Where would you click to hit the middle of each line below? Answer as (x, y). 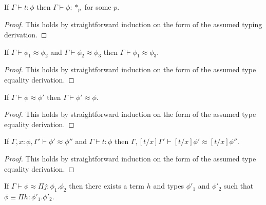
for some (98, 7)
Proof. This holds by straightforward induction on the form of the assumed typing (133, 24)
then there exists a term (107, 186)
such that (239, 186)
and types (169, 186)
